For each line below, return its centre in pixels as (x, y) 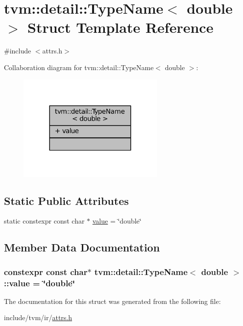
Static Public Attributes (66, 200)
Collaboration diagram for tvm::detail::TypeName (79, 67)
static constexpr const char (44, 221)
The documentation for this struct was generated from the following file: (112, 301)
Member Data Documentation (82, 247)
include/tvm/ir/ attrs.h (38, 317)
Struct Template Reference (121, 27)
